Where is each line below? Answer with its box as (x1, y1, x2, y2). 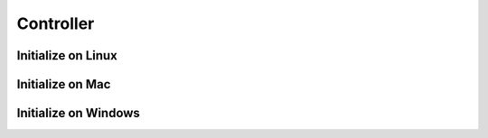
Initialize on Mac (16, 77, 111, 92)
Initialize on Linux (16, 48, 117, 63)
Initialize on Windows (16, 106, 140, 121)
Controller (16, 14, 95, 33)
